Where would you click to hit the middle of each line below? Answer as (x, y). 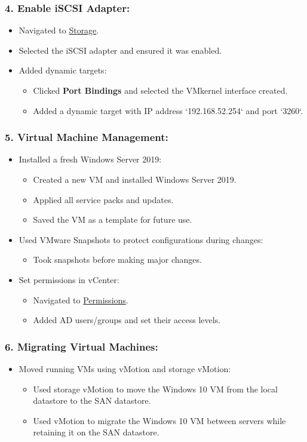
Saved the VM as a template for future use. (113, 220)
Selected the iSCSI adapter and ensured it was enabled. (120, 50)
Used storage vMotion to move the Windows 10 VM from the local (155, 389)
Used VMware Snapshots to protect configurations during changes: (141, 239)
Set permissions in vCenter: (69, 279)
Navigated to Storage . (59, 30)
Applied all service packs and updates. (103, 199)
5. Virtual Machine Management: (87, 137)
